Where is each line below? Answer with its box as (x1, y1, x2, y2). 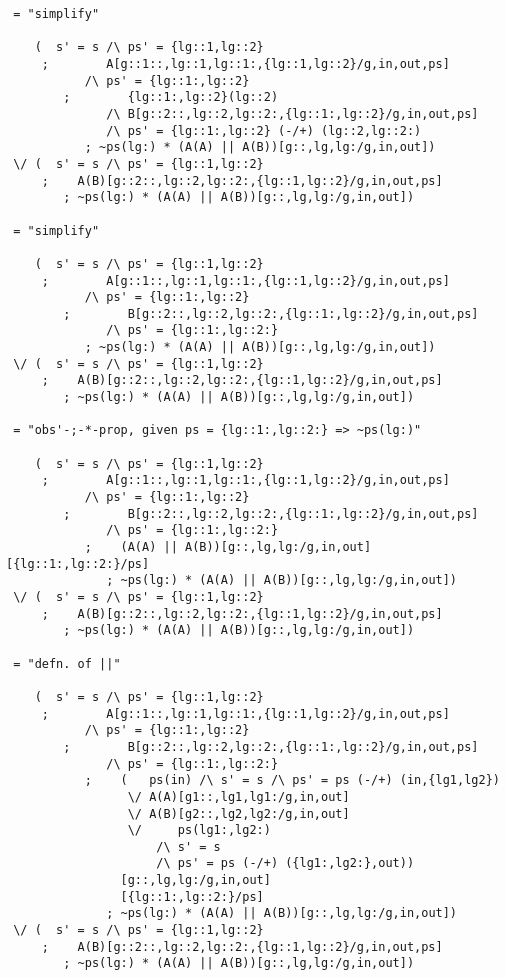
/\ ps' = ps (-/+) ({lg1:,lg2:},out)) (156, 856, 415, 871)
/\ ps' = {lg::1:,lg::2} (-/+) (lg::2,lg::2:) (106, 123, 422, 138)
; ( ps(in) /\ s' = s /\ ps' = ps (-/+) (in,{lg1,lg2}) (84, 773, 500, 788)
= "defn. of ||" (13, 656, 121, 671)
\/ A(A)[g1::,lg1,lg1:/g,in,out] (127, 789, 350, 804)
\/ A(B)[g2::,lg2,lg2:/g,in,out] (127, 806, 350, 821)
